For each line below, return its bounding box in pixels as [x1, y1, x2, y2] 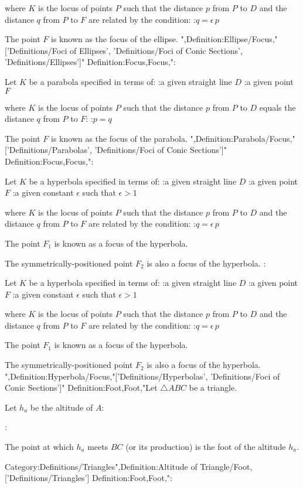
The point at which [5, 441, 74, 453]
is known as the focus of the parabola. [51, 132, 188, 144]
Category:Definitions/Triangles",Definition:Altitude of [5, 460, 198, 472]
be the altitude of [30, 401, 93, 413]
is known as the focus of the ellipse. [51, 33, 178, 45]
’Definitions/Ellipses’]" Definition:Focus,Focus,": [5, 56, 176, 68]
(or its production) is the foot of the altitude [125, 441, 286, 453]
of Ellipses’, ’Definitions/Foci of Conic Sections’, [69, 44, 243, 56]
